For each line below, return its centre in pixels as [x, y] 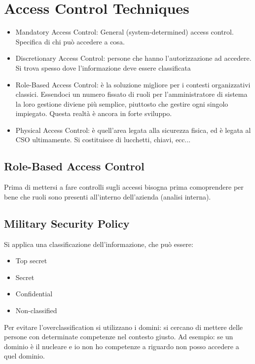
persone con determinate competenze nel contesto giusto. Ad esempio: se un [119, 337]
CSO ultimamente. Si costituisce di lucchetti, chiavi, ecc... [103, 140]
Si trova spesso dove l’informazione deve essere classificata [103, 67]
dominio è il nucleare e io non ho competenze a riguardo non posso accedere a [122, 346]
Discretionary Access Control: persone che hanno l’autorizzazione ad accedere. [133, 58]
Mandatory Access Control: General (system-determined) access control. [125, 32]
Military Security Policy [67, 223]
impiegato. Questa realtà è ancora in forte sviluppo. [94, 113]
